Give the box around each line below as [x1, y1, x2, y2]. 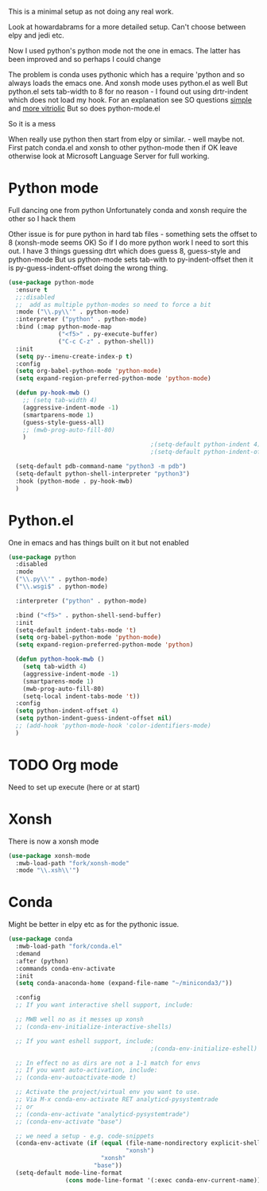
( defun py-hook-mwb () [15, 389, 91, 397]
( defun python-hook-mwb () [15, 655, 105, 663]
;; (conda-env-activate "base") [15, 1117, 123, 1126]
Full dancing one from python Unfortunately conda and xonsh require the [8, 205, 248, 215]
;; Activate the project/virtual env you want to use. [15, 1088, 201, 1096]
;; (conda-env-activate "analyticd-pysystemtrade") [15, 1110, 191, 1118]
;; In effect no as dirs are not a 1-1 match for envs [15, 1059, 201, 1067]
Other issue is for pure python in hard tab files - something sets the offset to [8, 229, 257, 239]
